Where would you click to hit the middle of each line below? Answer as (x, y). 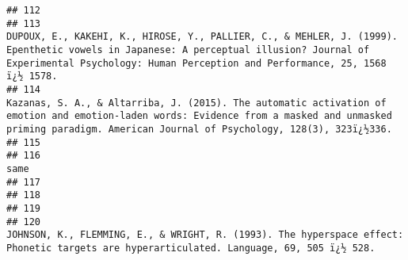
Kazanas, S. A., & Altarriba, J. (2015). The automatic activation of (196, 103)
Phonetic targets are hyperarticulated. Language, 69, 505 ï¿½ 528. (191, 248)
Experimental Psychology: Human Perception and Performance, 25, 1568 (196, 63)
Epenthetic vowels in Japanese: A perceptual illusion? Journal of (188, 50)
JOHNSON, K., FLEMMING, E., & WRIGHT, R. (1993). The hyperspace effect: (205, 235)
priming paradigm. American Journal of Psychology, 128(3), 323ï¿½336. (199, 129)
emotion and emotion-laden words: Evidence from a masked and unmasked (199, 116)
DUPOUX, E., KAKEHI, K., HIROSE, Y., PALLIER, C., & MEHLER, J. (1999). (202, 37)
